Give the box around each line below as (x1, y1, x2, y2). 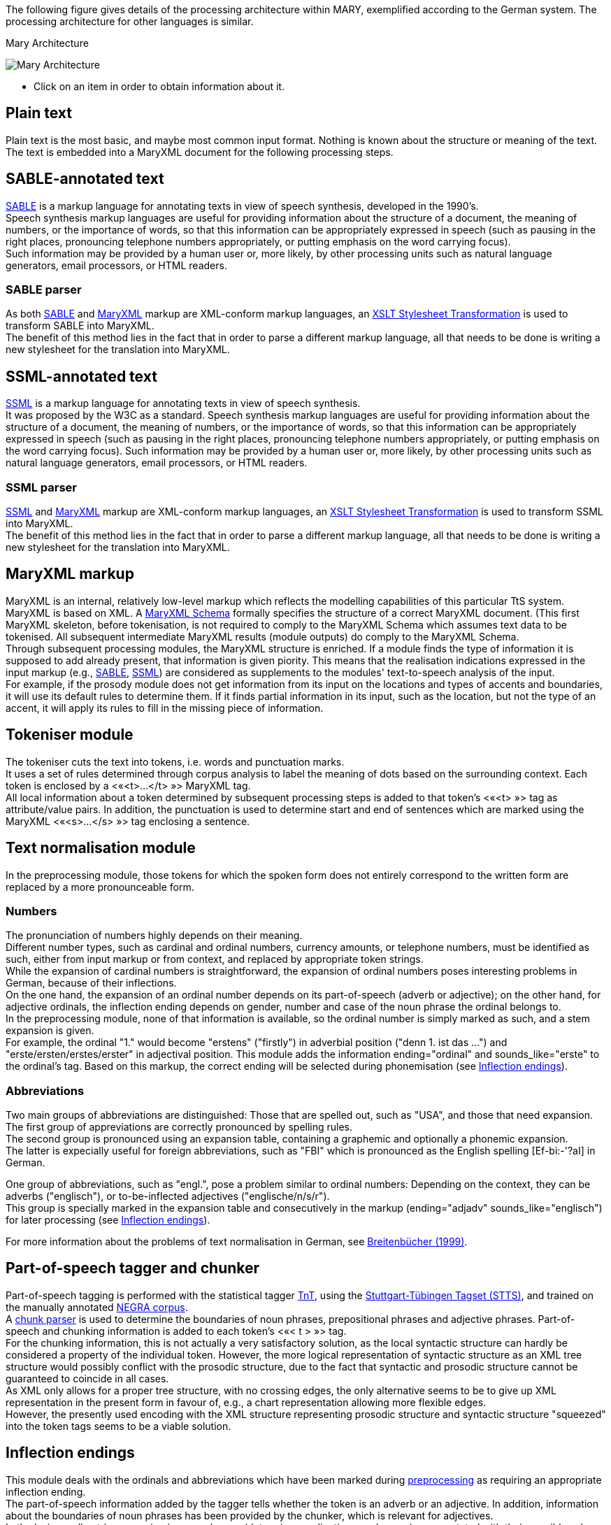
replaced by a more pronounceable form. (6, 880, 194, 893)
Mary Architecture (6, 37, 89, 49)
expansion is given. (6, 1024, 94, 1037)
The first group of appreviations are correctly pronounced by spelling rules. (6, 1121, 353, 1133)
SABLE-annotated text (6, 170, 164, 188)
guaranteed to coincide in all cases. (6, 1372, 169, 1384)
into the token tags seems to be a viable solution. (6, 1419, 231, 1432)
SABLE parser (6, 282, 82, 297)
